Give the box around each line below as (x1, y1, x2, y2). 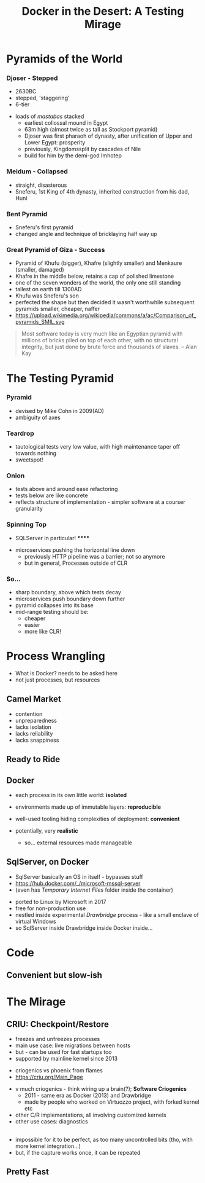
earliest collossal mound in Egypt (24, 119, 108, 127)
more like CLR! (24, 628, 61, 635)
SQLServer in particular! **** (15, 534, 90, 541)
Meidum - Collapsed (6, 167, 69, 176)
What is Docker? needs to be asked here (15, 669, 118, 677)
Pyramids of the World (6, 52, 123, 66)
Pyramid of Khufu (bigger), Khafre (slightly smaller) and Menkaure (15, 259, 182, 267)
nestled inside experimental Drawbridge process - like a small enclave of (15, 911, 199, 918)
